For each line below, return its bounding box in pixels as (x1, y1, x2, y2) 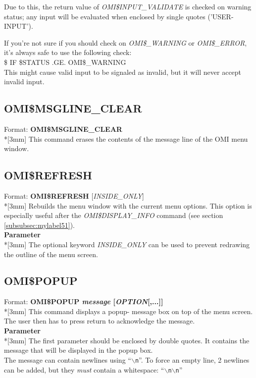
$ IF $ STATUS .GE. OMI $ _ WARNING (4, 56, 126, 67)
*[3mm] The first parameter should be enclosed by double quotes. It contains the (4, 335, 250, 345)
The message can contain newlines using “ (4, 354, 131, 365)
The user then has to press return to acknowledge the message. (4, 316, 195, 326)
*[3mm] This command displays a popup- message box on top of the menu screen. (4, 306, 253, 316)
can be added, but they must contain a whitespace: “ (4, 364, 164, 375)
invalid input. (4, 76, 45, 87)
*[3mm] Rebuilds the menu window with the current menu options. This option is (4, 200, 252, 211)
